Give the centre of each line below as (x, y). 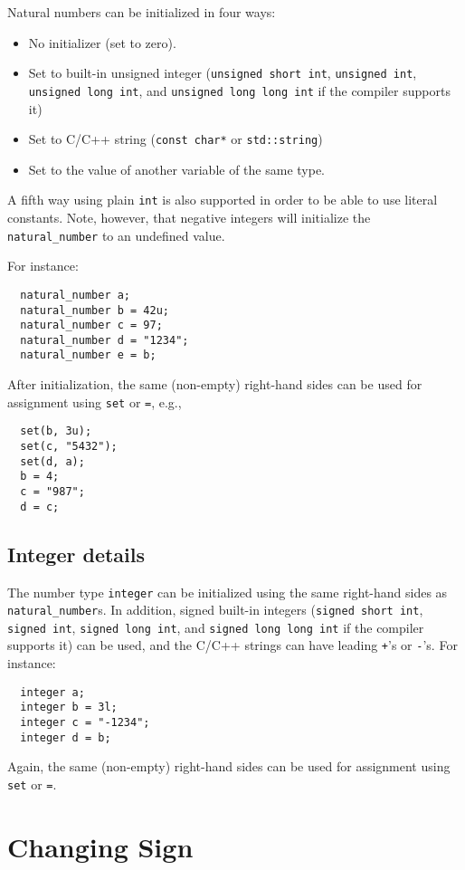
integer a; (52, 692)
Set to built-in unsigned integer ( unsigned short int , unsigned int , (223, 73)
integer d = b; (66, 737)
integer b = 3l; (69, 707)
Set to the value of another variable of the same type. (176, 169)
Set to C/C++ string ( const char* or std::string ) (176, 139)
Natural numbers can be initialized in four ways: (142, 12)
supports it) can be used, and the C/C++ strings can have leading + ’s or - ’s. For (232, 645)
